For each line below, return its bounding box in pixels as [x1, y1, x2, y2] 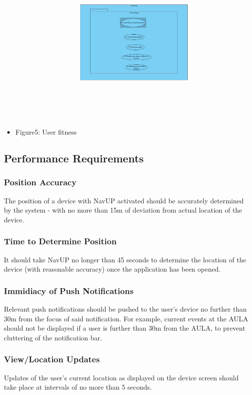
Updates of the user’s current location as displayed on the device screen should [4, 372, 239, 382]
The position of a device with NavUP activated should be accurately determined [4, 195, 244, 205]
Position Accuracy [4, 176, 77, 188]
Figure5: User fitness [15, 126, 77, 137]
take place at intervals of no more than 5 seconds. [4, 382, 152, 392]
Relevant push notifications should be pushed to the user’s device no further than [4, 303, 247, 314]
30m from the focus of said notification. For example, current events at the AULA [4, 313, 249, 323]
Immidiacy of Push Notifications [4, 284, 134, 296]
